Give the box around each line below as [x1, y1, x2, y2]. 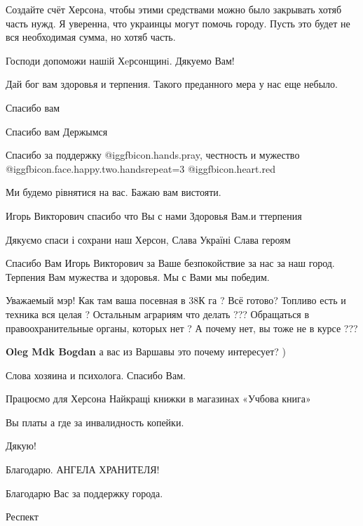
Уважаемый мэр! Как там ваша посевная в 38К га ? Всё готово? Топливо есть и [6, 293, 346, 308]
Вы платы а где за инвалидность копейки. [6, 414, 184, 429]
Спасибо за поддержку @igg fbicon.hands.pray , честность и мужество [6, 147, 300, 162]
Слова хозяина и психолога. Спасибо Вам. [6, 367, 186, 382]
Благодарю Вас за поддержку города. [6, 485, 163, 500]
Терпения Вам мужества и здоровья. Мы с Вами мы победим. [6, 269, 270, 284]
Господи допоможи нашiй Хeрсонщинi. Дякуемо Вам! [6, 53, 235, 67]
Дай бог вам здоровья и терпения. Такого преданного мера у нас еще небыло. [6, 77, 338, 91]
